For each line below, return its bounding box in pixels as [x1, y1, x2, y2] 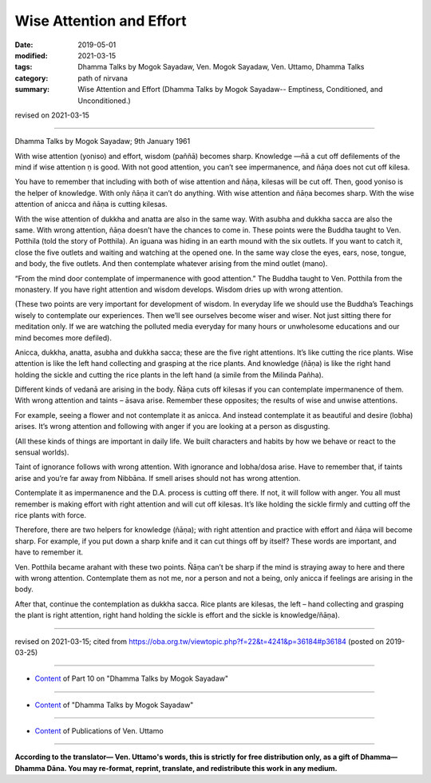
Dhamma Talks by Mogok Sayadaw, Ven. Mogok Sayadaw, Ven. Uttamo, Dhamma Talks [77, 62, 365, 72]
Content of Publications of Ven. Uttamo [34, 726, 164, 736]
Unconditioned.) [77, 96, 131, 105]
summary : [14, 85, 50, 94]
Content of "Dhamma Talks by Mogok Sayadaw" [34, 700, 194, 709]
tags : [14, 62, 33, 72]
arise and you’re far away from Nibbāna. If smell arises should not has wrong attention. [14, 473, 301, 483]
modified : [14, 50, 48, 60]
